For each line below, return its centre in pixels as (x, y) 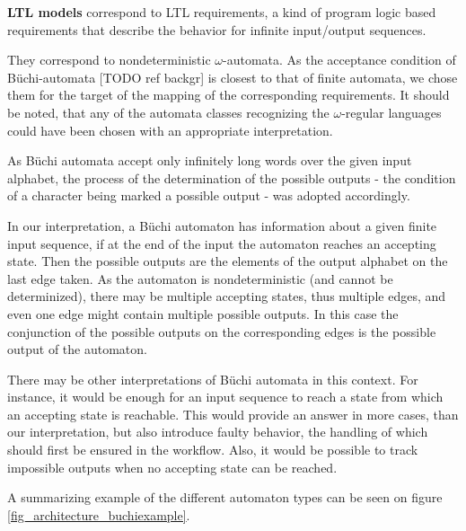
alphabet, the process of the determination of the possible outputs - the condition (232, 177)
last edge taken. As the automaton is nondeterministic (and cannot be (200, 278)
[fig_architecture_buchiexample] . (99, 514)
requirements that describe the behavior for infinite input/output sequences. (217, 29)
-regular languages (391, 112)
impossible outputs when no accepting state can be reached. (172, 467)
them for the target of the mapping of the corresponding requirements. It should (229, 95)
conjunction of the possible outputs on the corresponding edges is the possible (222, 331)
